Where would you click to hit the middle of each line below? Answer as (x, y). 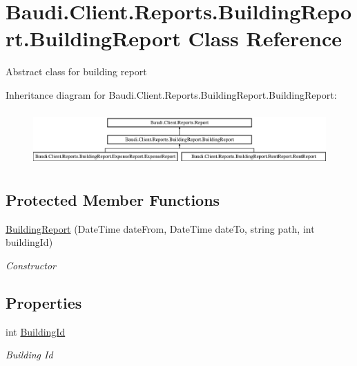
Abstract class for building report (76, 71)
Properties (44, 303)
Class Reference (265, 38)
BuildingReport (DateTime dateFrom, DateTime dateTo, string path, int (160, 228)
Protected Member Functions (113, 200)
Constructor (31, 266)
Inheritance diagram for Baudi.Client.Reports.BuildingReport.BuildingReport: (171, 94)
